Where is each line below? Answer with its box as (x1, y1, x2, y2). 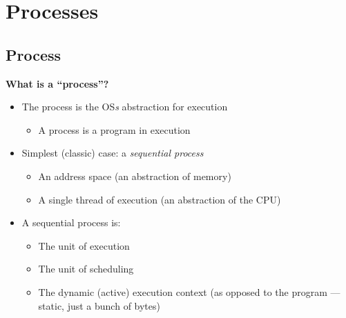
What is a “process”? (6, 76, 109, 90)
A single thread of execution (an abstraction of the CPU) (38, 192, 281, 206)
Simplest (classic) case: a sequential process (21, 146, 204, 160)
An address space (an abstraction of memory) (38, 168, 231, 183)
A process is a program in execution (38, 122, 191, 137)
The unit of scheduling (38, 261, 134, 276)
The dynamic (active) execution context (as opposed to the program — (38, 284, 340, 299)
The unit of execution (38, 238, 130, 252)
